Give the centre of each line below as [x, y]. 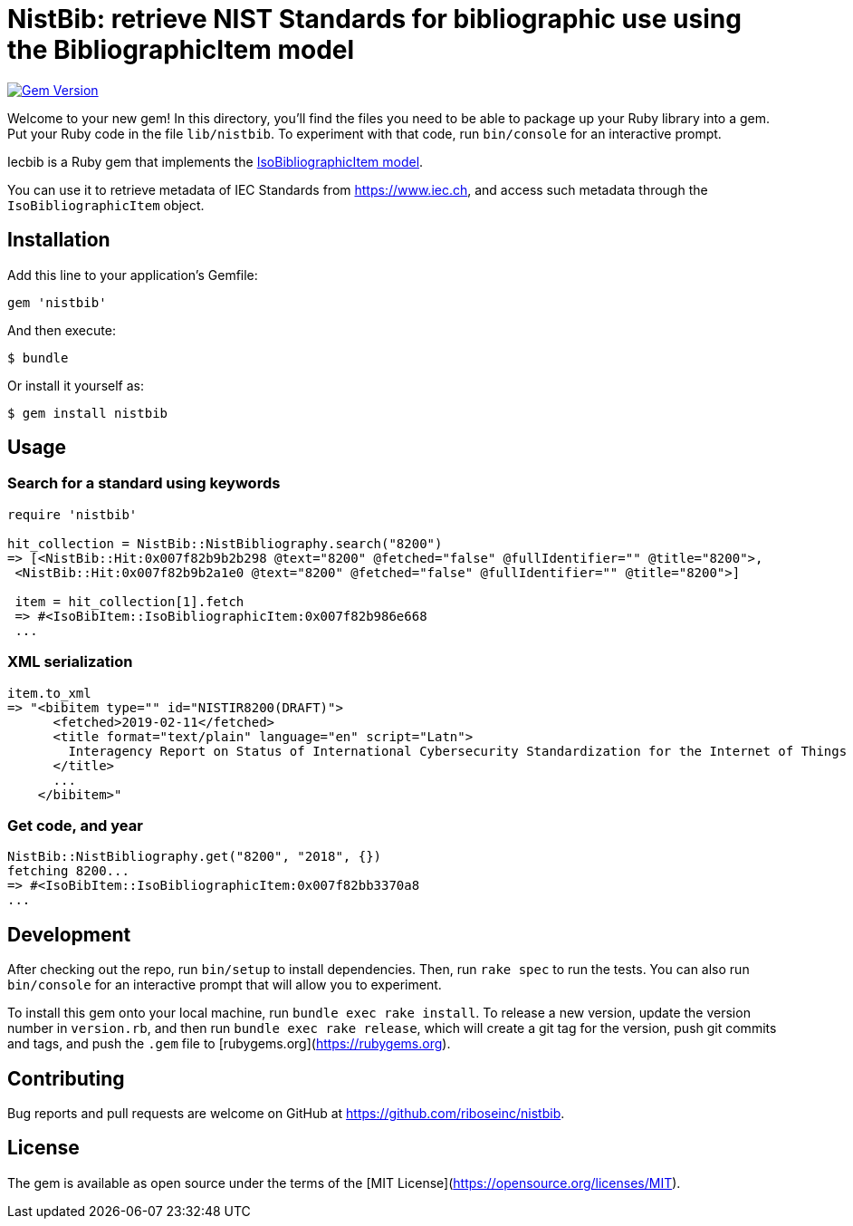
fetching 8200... [68, 871]
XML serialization [70, 662]
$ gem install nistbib [88, 413]
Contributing [66, 1078]
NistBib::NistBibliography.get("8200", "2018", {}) [195, 857]
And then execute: [62, 330]
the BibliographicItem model [181, 50]
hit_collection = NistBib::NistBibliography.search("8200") [225, 543]
